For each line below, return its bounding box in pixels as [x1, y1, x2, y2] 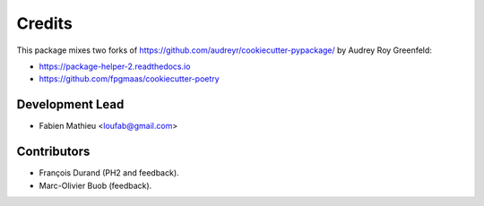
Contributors [16, 144, 91, 159]
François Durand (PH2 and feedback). [39, 167, 179, 178]
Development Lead [16, 97, 125, 112]
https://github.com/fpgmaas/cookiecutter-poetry [39, 73, 220, 84]
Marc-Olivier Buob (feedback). [39, 180, 152, 191]
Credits [16, 13, 73, 33]
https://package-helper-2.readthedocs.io [39, 61, 191, 72]
